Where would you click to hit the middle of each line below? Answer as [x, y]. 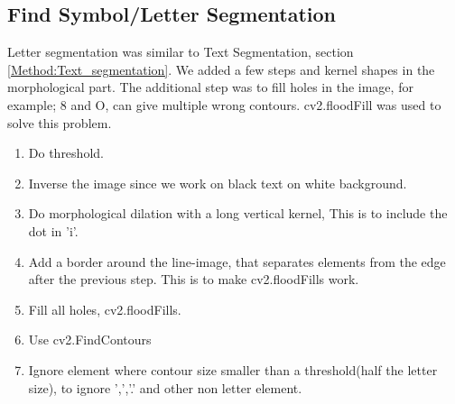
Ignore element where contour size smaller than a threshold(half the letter [233, 369]
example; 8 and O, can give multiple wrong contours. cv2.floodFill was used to [224, 104]
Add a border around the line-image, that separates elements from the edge [237, 261]
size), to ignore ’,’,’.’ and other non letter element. [165, 387]
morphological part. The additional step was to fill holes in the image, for [210, 87]
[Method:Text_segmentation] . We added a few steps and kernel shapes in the [221, 69]
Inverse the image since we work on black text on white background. [218, 183]
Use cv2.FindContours [90, 340]
